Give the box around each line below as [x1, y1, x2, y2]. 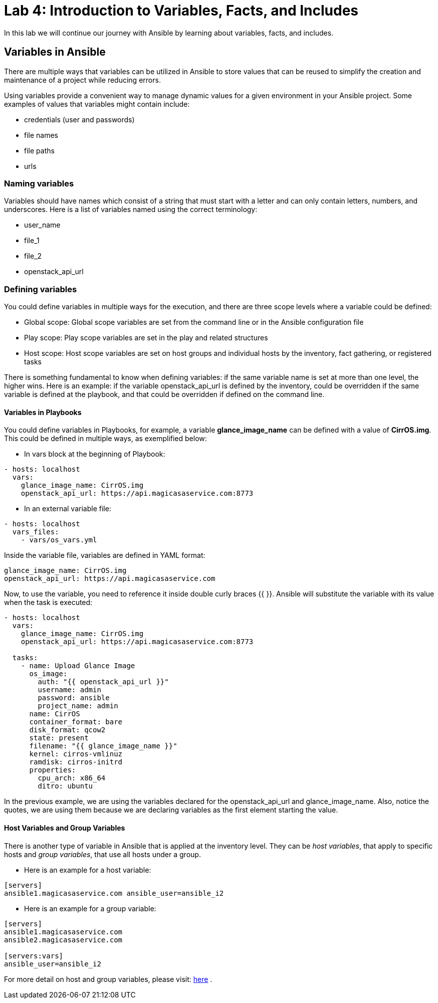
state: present [29, 734, 89, 742]
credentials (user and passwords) [24, 115, 135, 124]
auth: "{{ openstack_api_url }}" [38, 678, 169, 686]
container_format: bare [29, 718, 123, 726]
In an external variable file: [24, 504, 111, 513]
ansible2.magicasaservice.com [4, 935, 123, 944]
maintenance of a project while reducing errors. [4, 75, 161, 84]
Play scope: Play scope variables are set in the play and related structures [24, 333, 268, 342]
